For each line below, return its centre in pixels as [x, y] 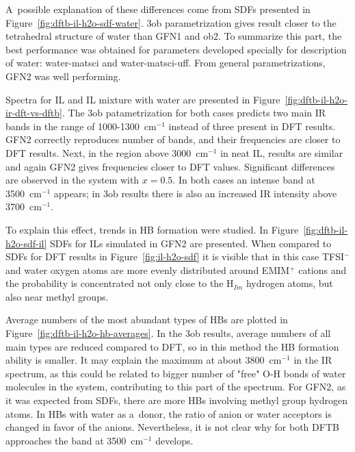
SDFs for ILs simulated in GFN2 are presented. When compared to [191, 243]
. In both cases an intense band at [244, 180]
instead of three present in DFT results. [252, 126]
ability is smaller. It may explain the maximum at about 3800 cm [144, 360]
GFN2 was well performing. [63, 76]
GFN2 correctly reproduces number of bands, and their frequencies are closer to [173, 139]
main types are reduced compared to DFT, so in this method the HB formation [172, 346]
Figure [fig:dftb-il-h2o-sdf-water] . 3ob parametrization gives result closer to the [171, 22]
